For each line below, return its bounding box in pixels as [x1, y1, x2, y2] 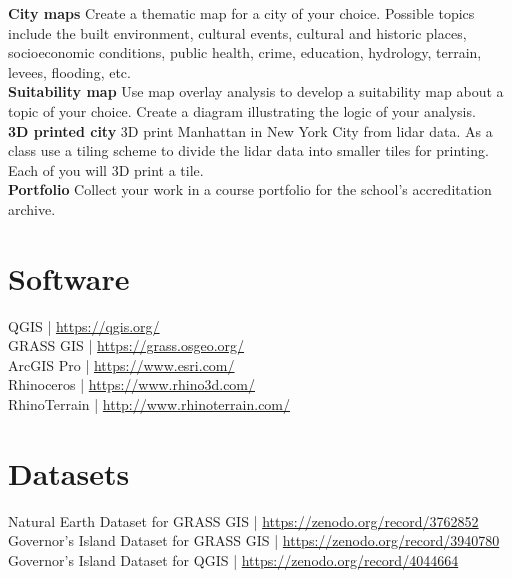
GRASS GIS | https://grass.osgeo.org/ [8, 335, 245, 356]
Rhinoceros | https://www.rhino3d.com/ [8, 374, 256, 395]
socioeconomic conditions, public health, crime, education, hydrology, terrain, [8, 42, 482, 63]
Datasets [8, 452, 130, 493]
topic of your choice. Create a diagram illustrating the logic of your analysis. [8, 100, 476, 121]
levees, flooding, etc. [8, 61, 131, 82]
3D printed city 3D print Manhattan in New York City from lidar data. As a [8, 120, 493, 141]
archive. [8, 198, 56, 219]
